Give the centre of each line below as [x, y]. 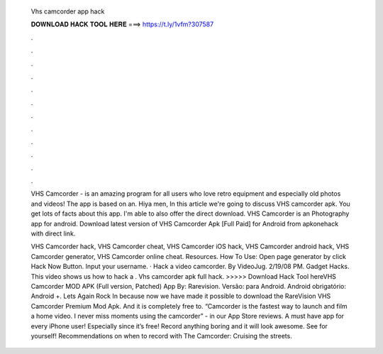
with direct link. [53, 233]
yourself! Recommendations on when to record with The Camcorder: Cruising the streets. [161, 336]
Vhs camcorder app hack [68, 11]
